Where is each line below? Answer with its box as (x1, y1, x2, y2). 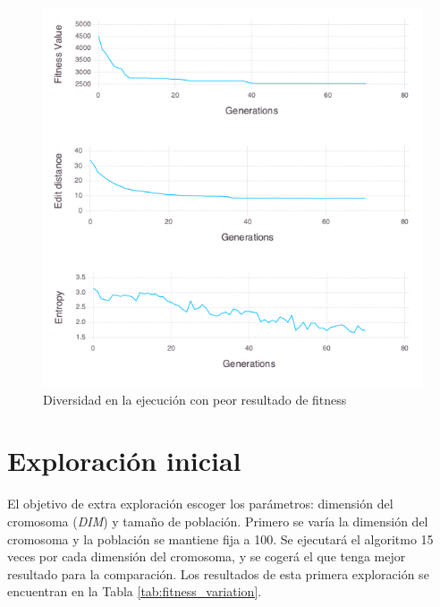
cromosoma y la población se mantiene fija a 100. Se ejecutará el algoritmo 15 (7, 529, 434, 548)
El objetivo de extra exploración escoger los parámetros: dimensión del (7, 494, 393, 513)
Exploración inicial (7, 442, 241, 479)
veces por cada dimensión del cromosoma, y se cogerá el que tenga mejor (7, 547, 406, 566)
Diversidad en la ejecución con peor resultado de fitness (43, 389, 347, 408)
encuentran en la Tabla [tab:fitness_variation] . (7, 582, 262, 601)
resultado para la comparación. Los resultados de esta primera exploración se (7, 564, 429, 583)
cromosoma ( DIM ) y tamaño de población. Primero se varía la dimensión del (7, 511, 428, 530)
